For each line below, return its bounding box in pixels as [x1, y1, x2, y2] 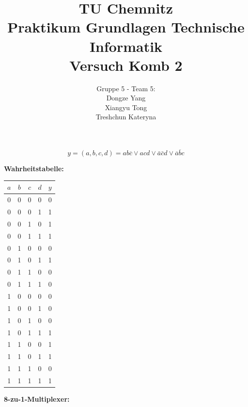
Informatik [89, 36, 163, 56]
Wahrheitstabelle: [4, 163, 64, 174]
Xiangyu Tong [105, 102, 147, 112]
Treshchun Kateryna [95, 112, 156, 122]
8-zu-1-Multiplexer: [4, 393, 70, 404]
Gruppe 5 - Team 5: [96, 83, 155, 93]
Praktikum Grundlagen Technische [7, 17, 245, 37]
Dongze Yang [106, 93, 146, 103]
